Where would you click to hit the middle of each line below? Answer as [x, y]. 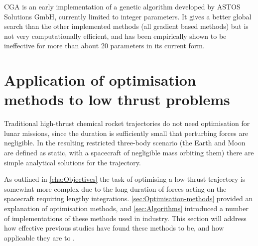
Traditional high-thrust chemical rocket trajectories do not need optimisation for [127, 123]
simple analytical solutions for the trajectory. [72, 162]
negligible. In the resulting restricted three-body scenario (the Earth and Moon [125, 143]
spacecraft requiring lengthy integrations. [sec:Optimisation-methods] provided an [129, 198]
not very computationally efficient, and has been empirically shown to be [115, 36]
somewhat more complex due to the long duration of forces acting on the [115, 188]
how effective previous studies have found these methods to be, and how [114, 228]
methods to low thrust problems [117, 99]
